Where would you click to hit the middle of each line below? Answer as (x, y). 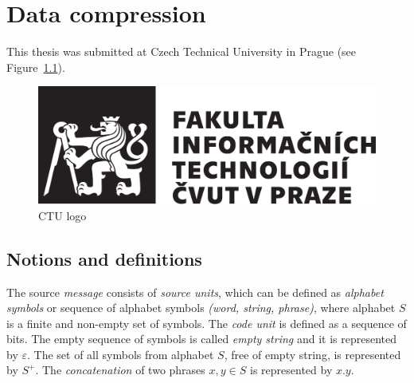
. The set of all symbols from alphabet (120, 354)
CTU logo (62, 215)
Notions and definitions (104, 258)
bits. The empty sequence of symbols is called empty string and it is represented (201, 339)
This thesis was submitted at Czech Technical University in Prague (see (182, 51)
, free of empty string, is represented (312, 354)
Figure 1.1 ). (36, 67)
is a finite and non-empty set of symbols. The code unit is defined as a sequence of (207, 323)
